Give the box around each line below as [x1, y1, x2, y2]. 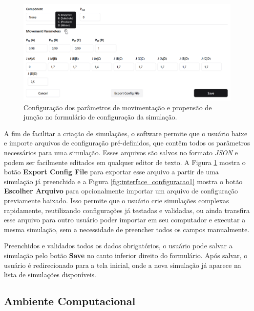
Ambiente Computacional [4, 293, 136, 309]
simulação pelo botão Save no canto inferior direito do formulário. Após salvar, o [4, 250, 248, 260]
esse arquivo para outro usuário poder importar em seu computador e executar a [4, 215, 246, 225]
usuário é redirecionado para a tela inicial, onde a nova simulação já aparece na [4, 260, 241, 270]
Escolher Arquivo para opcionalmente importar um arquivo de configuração [4, 186, 238, 196]
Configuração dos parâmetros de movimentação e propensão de [23, 102, 212, 112]
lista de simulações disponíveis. [4, 269, 96, 280]
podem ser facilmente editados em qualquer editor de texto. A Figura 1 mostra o [4, 157, 246, 167]
